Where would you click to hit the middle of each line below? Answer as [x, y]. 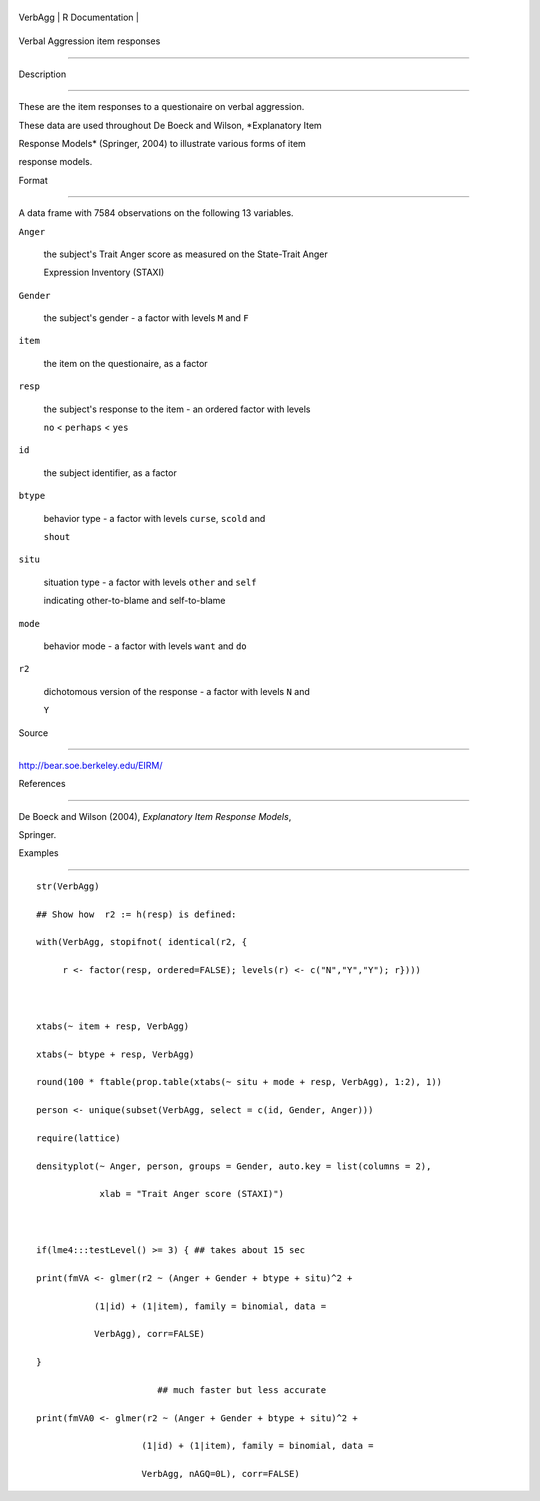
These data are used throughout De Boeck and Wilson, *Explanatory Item [170, 125]
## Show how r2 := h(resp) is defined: [136, 914]
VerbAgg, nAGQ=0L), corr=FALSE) [220, 1474]
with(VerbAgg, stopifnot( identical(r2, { [142, 942]
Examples [38, 853]
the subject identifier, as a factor [110, 472]
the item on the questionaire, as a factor [126, 363]
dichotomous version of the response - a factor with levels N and [176, 691]
